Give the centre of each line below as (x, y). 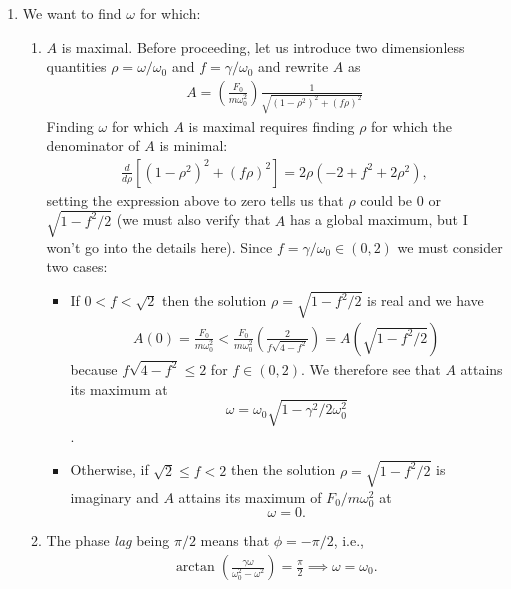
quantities (76, 66)
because (94, 368)
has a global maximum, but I (378, 219)
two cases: (77, 266)
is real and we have (425, 300)
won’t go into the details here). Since (159, 246)
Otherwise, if (109, 469)
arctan (195, 567)
